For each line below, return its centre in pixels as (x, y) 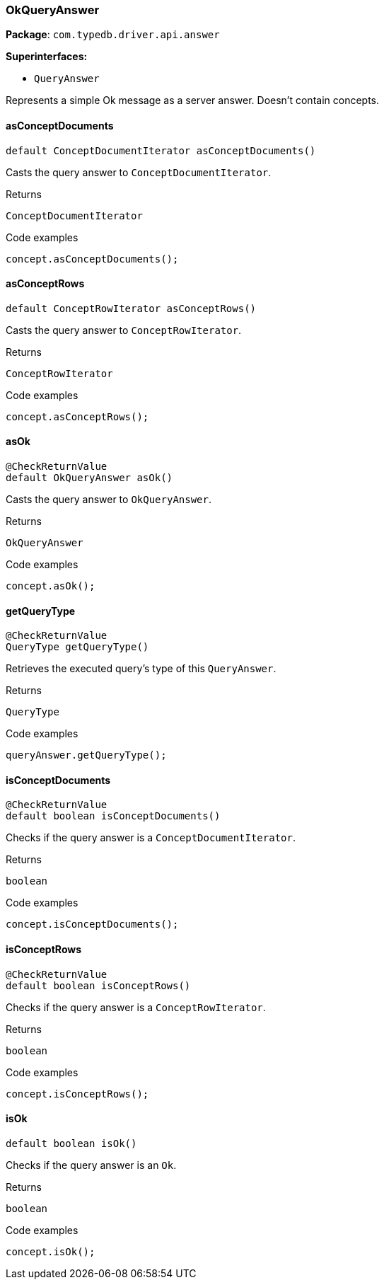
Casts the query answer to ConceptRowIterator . (124, 330)
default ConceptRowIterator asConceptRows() (131, 308)
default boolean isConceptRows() (98, 985)
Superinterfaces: (47, 57)
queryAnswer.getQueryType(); (86, 755)
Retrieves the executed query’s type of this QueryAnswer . (141, 669)
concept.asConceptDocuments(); (92, 259)
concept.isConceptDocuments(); (92, 924)
